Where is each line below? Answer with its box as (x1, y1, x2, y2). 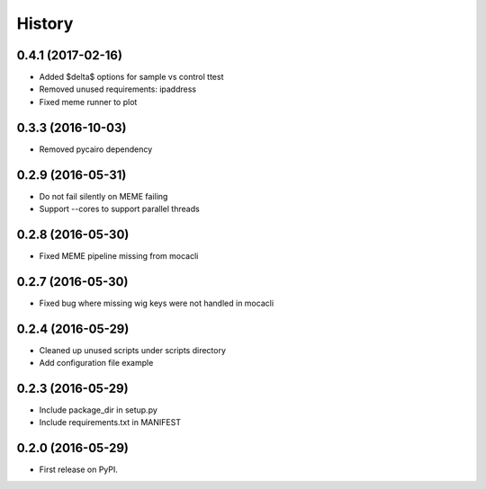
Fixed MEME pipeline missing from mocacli (39, 250, 199, 261)
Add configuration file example (39, 358, 154, 369)
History (16, 13, 74, 33)
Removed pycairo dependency (39, 144, 153, 155)
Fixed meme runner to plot (39, 96, 138, 107)
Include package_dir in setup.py (39, 405, 157, 415)
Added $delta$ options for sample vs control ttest (39, 72, 224, 83)
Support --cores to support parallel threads (39, 203, 200, 215)
